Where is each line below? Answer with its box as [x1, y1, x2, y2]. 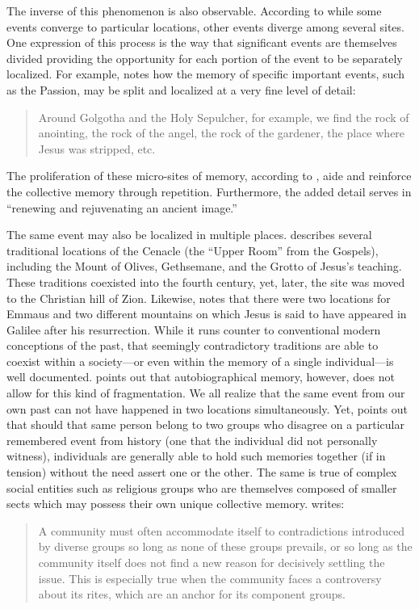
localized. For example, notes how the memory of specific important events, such [6, 65, 404, 82]
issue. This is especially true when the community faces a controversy [38, 569, 382, 586]
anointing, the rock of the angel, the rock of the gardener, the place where [38, 124, 405, 141]
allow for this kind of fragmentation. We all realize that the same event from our [6, 384, 405, 401]
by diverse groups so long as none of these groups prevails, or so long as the [38, 538, 413, 555]
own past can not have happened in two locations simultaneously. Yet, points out [6, 400, 409, 417]
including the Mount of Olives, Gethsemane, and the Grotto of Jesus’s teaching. [6, 258, 402, 275]
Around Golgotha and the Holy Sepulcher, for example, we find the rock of [38, 108, 409, 125]
